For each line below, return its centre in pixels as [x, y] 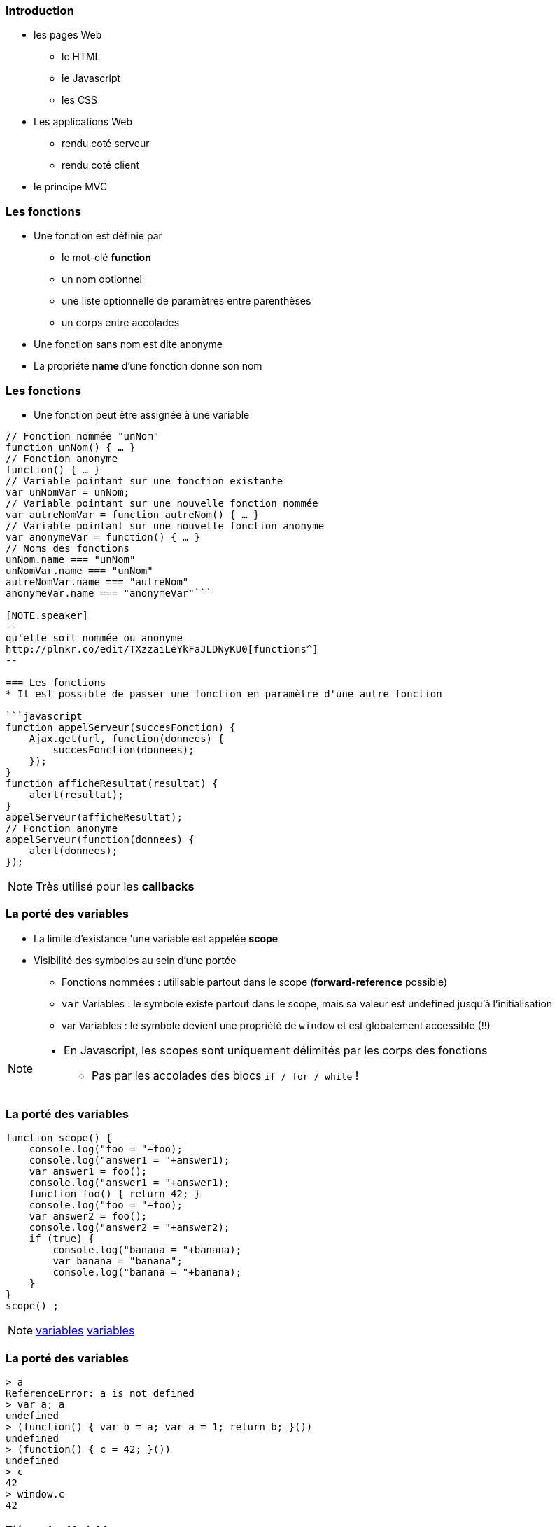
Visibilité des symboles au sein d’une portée [135, 960]
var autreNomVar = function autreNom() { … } [133, 514]
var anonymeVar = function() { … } [103, 537]
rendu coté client [100, 165]
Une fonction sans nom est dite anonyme [128, 344]
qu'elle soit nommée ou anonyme [94, 637]
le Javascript [91, 78]
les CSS [80, 100]
